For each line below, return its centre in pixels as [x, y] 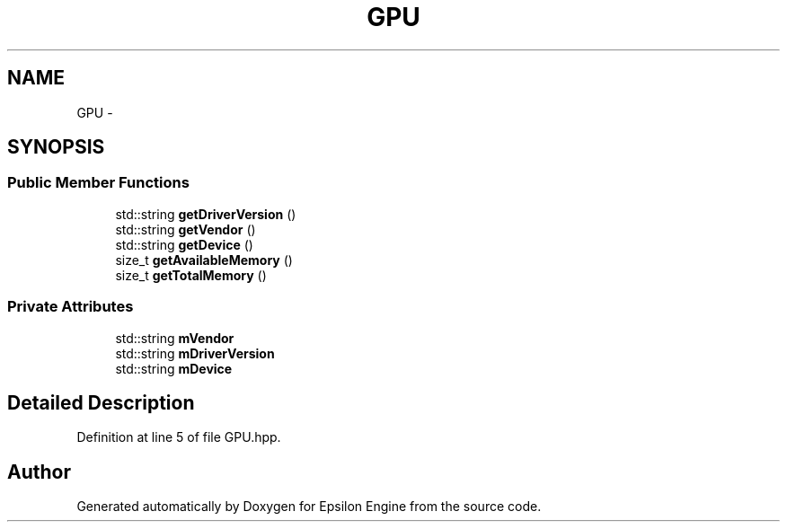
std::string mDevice [174, 368]
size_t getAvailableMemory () [204, 260]
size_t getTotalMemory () [191, 275]
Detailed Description [101, 402]
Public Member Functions [98, 183]
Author [39, 472]
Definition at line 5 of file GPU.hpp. [179, 437]
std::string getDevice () [184, 244]
